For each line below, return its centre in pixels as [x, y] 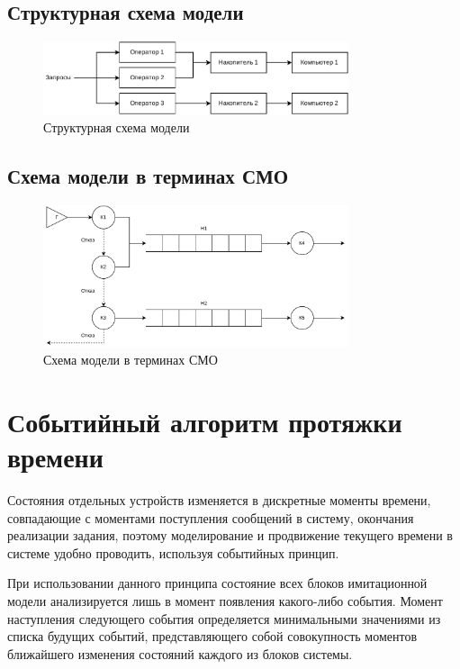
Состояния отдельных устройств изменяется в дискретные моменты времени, [219, 500]
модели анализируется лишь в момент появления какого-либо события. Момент [225, 600]
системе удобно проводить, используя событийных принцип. [173, 552]
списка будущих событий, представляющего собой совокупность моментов [212, 636]
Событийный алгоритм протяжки [205, 421]
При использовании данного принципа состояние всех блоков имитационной [217, 583]
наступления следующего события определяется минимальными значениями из [224, 618]
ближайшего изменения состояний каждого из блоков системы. [180, 653]
